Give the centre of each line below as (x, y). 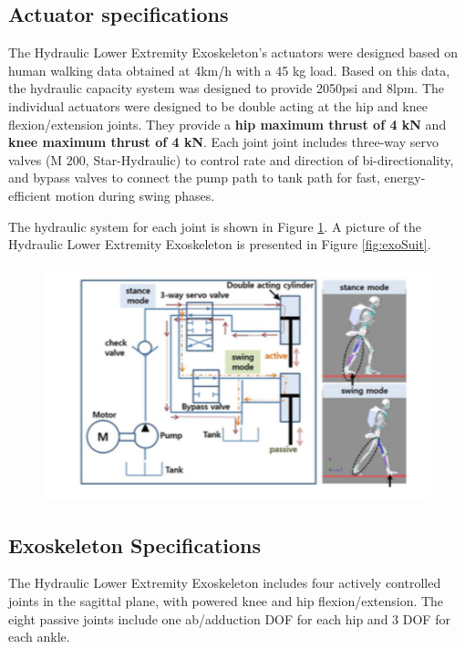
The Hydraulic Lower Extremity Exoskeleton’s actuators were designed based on (233, 52)
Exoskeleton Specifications (135, 544)
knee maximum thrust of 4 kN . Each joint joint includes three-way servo (223, 142)
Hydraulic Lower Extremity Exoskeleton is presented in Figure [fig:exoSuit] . (220, 244)
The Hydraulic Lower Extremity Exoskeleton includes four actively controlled (225, 583)
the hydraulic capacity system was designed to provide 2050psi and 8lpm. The (227, 88)
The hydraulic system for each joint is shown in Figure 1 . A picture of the (215, 226)
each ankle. (39, 637)
